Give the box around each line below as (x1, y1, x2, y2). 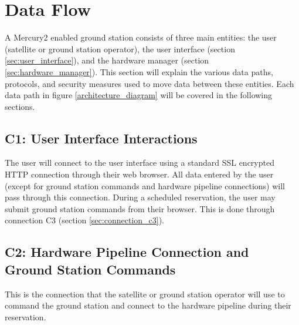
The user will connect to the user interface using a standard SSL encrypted (5, 156, 274, 169)
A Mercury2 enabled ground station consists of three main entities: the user (5, 31, 277, 43)
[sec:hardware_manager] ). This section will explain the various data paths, (5, 65, 273, 78)
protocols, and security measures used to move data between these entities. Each (5, 77, 294, 89)
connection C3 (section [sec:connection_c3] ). (5, 214, 164, 226)
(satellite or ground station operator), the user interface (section (5, 42, 235, 55)
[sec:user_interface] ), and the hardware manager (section (5, 54, 209, 66)
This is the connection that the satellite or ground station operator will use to (5, 287, 285, 300)
